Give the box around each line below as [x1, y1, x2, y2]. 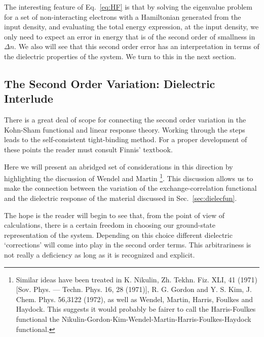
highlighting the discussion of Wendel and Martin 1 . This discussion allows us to [4, 172, 253, 183]
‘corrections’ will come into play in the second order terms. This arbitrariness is [4, 239, 251, 250]
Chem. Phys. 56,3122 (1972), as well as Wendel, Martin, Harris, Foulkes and [16, 293, 253, 304]
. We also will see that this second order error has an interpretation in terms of [14, 41, 259, 52]
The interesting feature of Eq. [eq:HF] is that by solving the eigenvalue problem [4, 2, 252, 12]
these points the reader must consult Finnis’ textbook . [4, 144, 173, 154]
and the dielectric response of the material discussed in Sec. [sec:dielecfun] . [4, 192, 237, 203]
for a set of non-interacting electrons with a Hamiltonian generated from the [4, 11, 241, 22]
